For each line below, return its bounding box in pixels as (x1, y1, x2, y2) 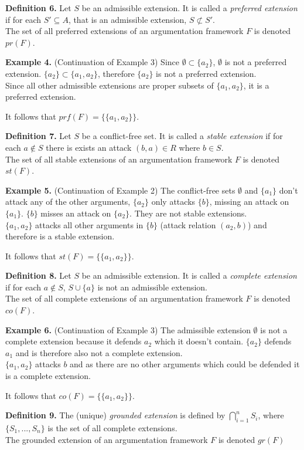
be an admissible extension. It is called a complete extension (81, 269, 297, 282)
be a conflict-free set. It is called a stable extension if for (81, 130, 283, 142)
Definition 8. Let (5, 269, 71, 282)
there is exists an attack (46, 141, 132, 153)
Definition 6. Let (5, 2, 71, 13)
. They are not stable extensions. (129, 207, 247, 219)
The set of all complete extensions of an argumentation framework (5, 292, 243, 304)
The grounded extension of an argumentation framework (5, 433, 208, 445)
